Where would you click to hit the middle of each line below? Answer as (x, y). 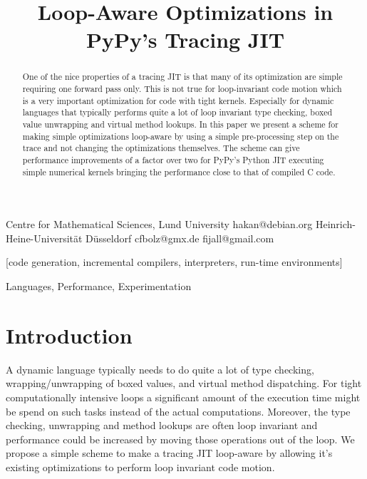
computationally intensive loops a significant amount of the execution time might (183, 397)
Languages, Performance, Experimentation (99, 286)
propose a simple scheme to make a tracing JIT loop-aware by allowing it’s (169, 453)
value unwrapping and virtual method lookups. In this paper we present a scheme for (180, 124)
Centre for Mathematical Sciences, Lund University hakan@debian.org (159, 224)
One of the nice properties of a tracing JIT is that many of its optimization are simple (182, 77)
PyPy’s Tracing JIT (185, 40)
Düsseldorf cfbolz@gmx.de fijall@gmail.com (180, 238)
